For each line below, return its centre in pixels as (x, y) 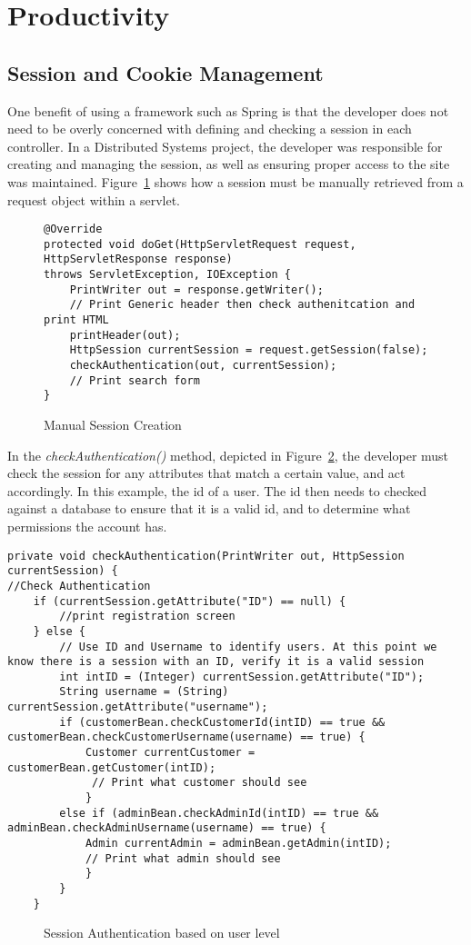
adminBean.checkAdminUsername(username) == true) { (167, 828)
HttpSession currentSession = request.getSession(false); (249, 350)
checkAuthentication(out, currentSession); (203, 366)
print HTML (76, 320)
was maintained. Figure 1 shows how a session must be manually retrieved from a (235, 181)
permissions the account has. (87, 526)
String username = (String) (144, 692)
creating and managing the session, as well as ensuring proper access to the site (229, 164)
